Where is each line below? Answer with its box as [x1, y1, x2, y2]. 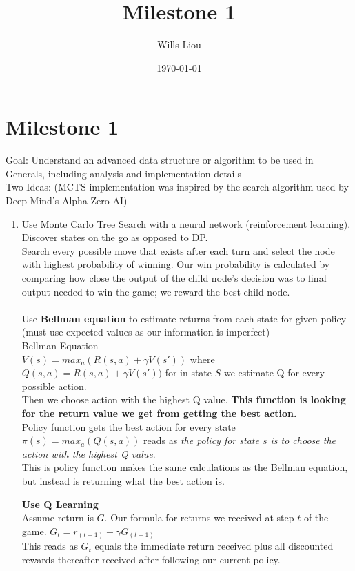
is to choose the [270, 433, 336, 447]
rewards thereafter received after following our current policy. [21, 552, 281, 566]
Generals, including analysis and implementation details [6, 166, 241, 180]
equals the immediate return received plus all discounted [94, 539, 334, 553]
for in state [165, 365, 212, 380]
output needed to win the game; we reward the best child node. [21, 284, 290, 298]
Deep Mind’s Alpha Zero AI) [6, 193, 128, 208]
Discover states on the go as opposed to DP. [21, 230, 208, 244]
